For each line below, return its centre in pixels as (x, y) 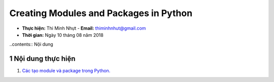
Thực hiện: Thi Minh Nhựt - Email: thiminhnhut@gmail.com (84, 28)
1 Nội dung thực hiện (42, 59)
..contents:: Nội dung (31, 44)
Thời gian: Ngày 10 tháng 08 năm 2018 (63, 35)
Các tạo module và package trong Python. (66, 71)
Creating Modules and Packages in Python (101, 13)
